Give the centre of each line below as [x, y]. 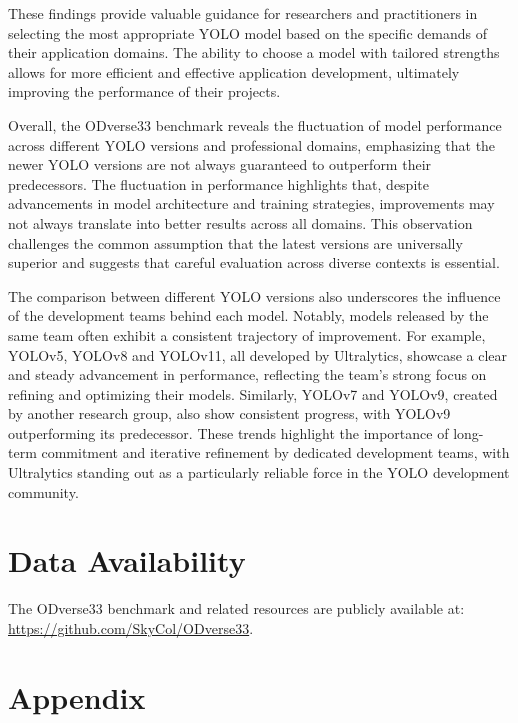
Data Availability [127, 560]
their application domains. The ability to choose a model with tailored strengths [254, 52]
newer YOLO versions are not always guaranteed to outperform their [220, 164]
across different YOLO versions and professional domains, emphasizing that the [252, 144]
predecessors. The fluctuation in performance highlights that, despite [218, 183]
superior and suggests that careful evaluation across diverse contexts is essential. [254, 262]
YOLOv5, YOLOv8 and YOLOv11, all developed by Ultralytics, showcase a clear [258, 354]
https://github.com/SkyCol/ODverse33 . [131, 627]
